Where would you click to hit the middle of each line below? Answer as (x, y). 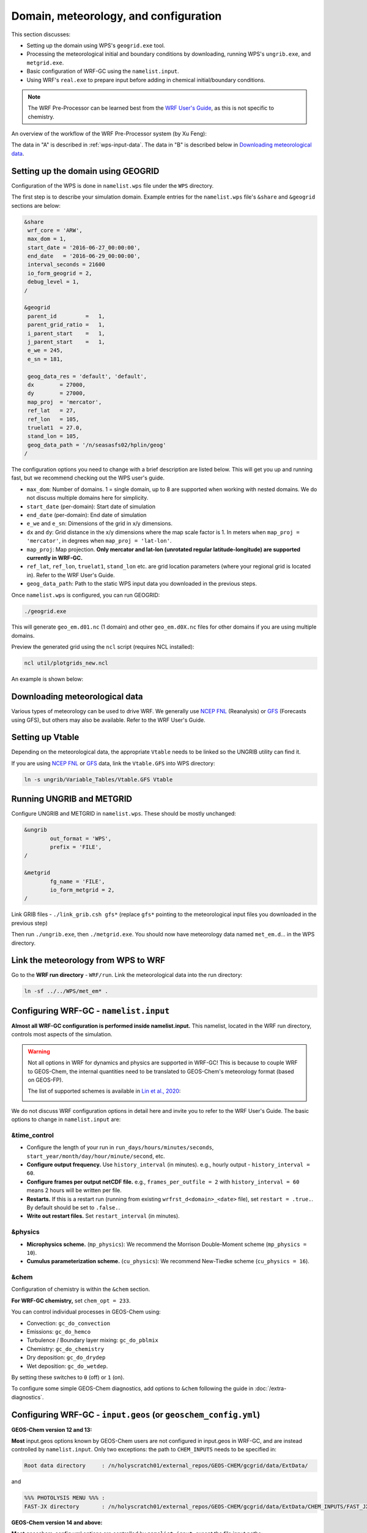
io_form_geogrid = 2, (60, 273)
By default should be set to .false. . (73, 1207)
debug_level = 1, (54, 282)
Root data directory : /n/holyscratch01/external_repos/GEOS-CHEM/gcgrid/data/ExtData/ (166, 1466)
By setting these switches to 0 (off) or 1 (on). (68, 1377)
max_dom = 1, (47, 239)
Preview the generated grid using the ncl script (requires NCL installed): (103, 647)
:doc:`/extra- (271, 1388)
